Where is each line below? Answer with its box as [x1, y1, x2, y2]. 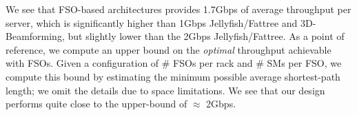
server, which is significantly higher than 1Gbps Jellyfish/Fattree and [6, 15, 298, 30]
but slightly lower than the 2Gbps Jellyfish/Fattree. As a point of [68, 29, 345, 43]
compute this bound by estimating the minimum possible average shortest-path [6, 69, 340, 83]
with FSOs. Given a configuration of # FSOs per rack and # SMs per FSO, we [6, 56, 342, 70]
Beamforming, [6, 29, 65, 43]
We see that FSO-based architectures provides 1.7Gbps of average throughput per [6, 2, 351, 16]
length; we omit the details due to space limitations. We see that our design [6, 83, 325, 97]
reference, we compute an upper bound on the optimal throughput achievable [6, 42, 331, 56]
